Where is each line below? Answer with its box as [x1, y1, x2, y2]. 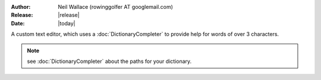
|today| [58, 19, 75, 26]
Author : [11, 4, 31, 10]
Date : [11, 19, 25, 26]
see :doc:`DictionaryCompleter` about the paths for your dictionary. [27, 58, 192, 65]
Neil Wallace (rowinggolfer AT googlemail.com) [58, 4, 174, 10]
